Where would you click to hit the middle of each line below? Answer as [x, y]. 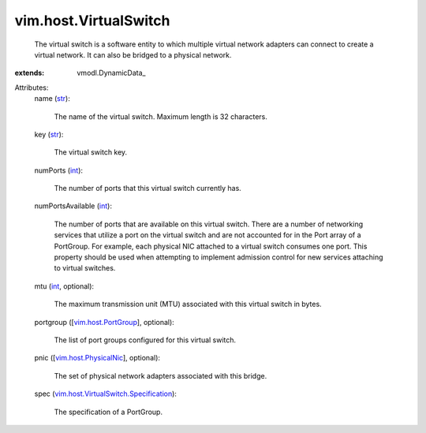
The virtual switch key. [91, 152]
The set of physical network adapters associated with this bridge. [161, 375]
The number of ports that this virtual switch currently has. [148, 189]
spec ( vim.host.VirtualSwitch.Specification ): [106, 394]
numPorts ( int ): [58, 170]
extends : [30, 73]
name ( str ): [52, 99]
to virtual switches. [85, 268]
